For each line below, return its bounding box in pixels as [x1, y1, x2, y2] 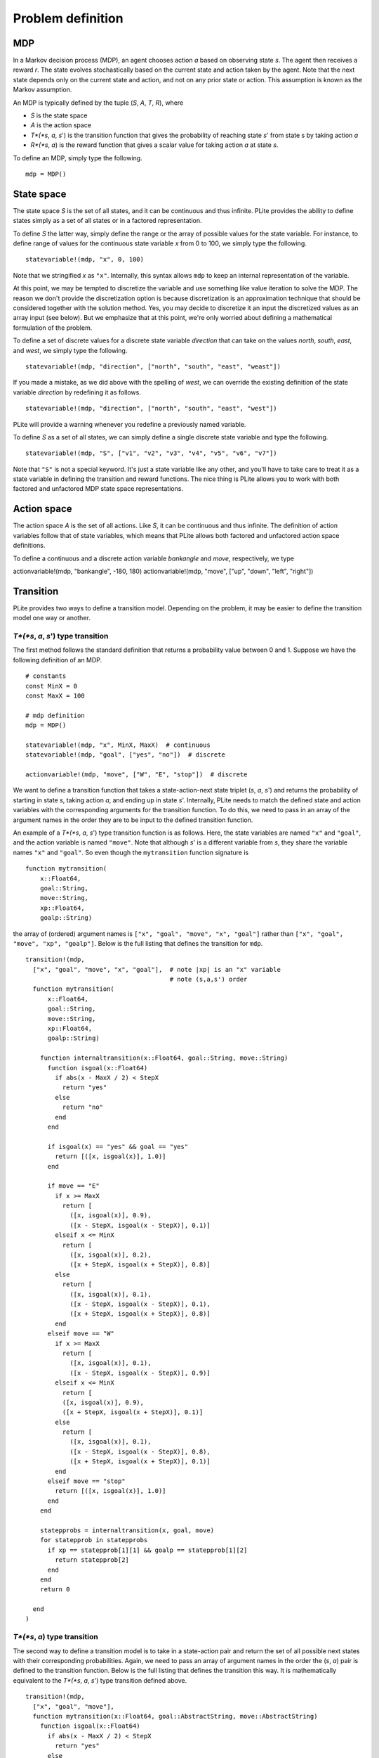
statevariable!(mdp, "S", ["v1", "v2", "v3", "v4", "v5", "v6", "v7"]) [25, 449, 277, 457]
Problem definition [13, 11, 124, 26]
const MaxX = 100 [25, 691, 85, 700]
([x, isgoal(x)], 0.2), [69, 1251, 152, 1259]
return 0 [39, 1586, 70, 1593]
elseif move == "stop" [47, 1477, 126, 1485]
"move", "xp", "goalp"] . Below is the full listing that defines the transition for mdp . [13, 939, 263, 947]
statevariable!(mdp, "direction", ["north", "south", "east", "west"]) [25, 404, 277, 413]
